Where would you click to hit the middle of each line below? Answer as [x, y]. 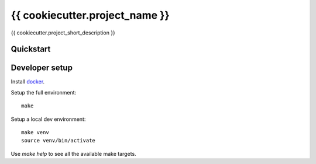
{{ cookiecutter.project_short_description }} [63, 33]
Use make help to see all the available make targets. [74, 153]
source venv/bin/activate [59, 141]
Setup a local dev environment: [48, 119]
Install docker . [28, 82]
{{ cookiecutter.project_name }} [90, 15]
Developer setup [42, 68]
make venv [35, 132]
